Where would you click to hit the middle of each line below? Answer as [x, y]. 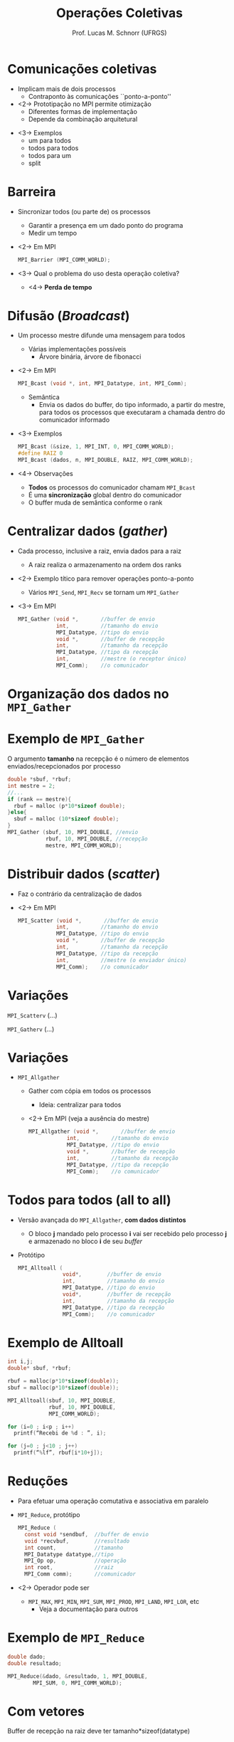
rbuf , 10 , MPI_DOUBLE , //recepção [96, 839]
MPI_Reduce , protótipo [49, 1515]
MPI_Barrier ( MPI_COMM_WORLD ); [64, 260]
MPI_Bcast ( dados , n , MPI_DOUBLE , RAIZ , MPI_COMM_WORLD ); [105, 460]
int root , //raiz [69, 1568]
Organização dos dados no [88, 694]
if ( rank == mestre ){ [39, 799]
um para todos [49, 140]
